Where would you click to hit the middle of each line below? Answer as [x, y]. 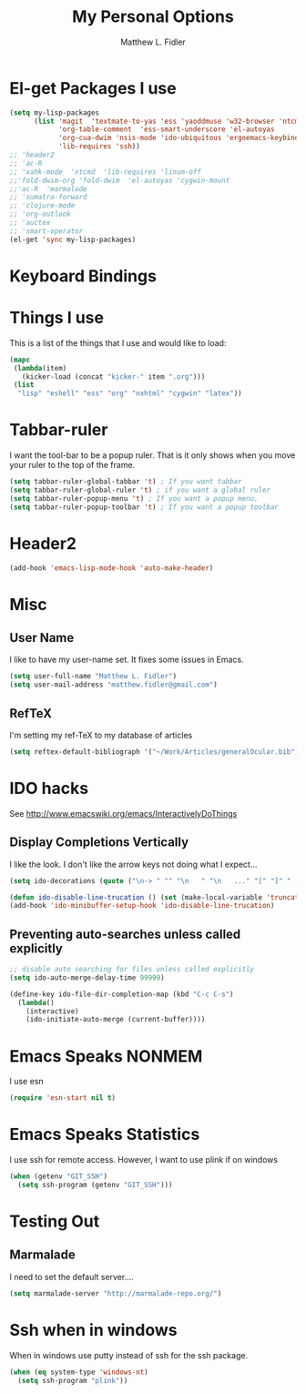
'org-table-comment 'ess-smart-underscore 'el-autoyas [166, 129]
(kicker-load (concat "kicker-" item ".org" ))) [113, 376]
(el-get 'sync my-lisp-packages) [73, 239]
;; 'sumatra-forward [49, 198]
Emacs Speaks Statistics [105, 1135]
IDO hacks [49, 789]
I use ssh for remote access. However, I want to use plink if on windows [144, 1160]
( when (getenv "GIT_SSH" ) [58, 1176]
